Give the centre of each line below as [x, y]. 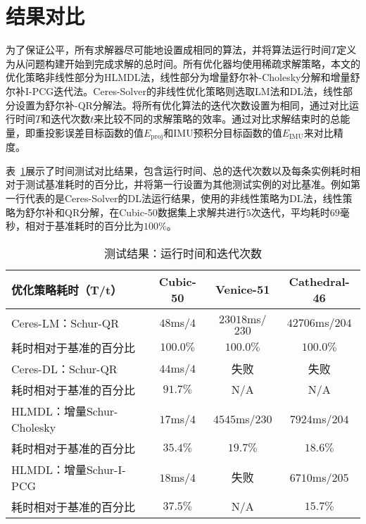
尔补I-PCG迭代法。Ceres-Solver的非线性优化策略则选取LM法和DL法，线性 [174, 91]
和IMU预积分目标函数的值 [223, 132]
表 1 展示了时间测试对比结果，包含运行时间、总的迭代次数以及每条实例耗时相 [183, 170]
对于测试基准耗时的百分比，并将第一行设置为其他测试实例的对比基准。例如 [178, 184]
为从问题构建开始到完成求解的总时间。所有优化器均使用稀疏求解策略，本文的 [183, 63]
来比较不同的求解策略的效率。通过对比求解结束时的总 [217, 119]
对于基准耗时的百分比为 [89, 226]
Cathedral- [319, 281]
